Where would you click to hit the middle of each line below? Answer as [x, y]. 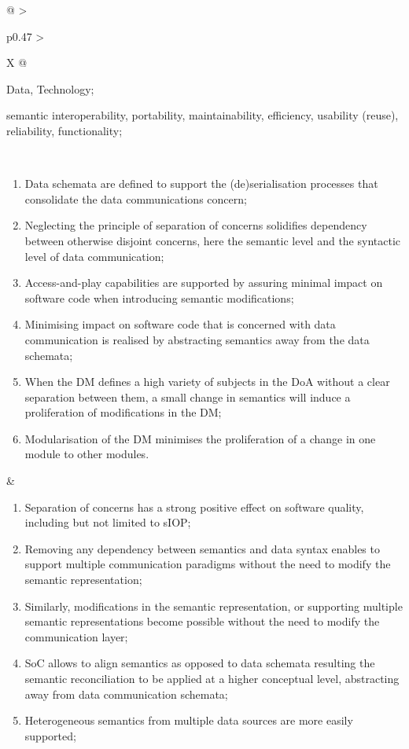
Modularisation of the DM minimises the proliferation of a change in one [200, 438]
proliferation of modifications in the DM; [123, 412]
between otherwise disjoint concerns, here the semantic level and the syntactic [213, 240]
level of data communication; [94, 256]
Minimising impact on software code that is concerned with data [180, 324]
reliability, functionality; [64, 130]
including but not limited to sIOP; [108, 522]
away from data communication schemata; [126, 694]
